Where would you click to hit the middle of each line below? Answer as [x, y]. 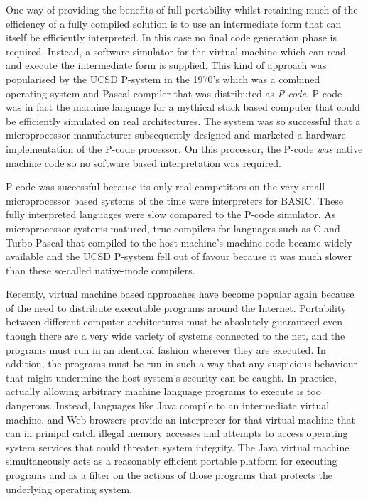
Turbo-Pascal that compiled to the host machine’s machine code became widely [179, 242]
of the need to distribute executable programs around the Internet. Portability [176, 307]
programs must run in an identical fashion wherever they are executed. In [166, 349]
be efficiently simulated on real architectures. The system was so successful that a [183, 120]
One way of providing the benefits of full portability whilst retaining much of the [182, 9]
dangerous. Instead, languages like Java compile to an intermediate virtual [168, 405]
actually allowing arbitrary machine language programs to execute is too [163, 391]
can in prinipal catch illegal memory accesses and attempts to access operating [177, 433]
